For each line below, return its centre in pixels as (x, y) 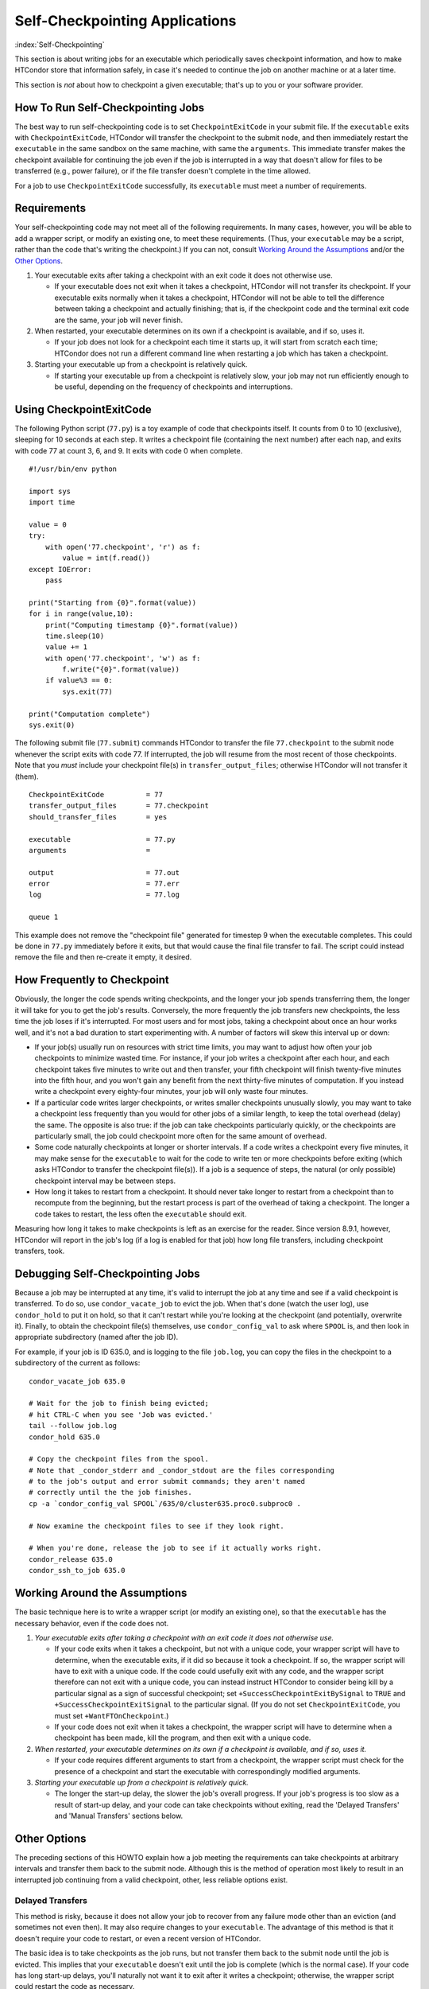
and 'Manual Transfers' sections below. (119, 1816)
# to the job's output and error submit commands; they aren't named (167, 1481)
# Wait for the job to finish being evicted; (119, 1403)
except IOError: (60, 569)
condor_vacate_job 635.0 (77, 1381)
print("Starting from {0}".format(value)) (113, 602)
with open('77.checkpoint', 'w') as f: (123, 658)
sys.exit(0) (52, 725)
